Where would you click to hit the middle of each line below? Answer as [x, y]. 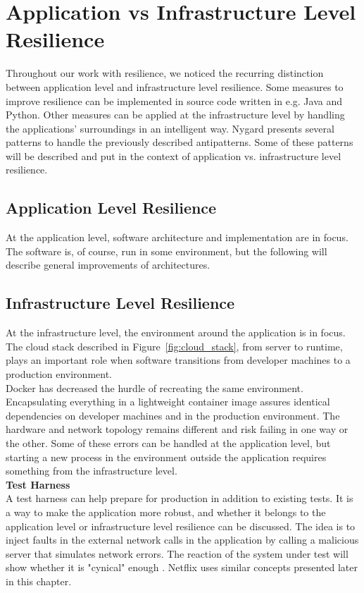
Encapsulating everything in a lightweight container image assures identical [168, 402]
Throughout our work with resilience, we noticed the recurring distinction [165, 73]
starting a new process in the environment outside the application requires [166, 457]
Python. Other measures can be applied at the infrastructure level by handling [175, 115]
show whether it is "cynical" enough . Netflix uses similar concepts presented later [182, 567]
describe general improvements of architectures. [108, 265]
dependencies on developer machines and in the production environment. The [173, 415]
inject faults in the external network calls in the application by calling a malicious [182, 540]
